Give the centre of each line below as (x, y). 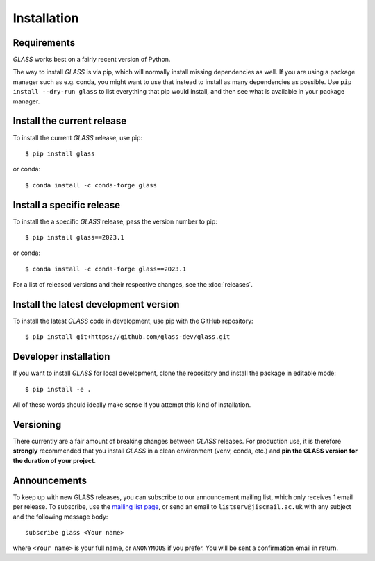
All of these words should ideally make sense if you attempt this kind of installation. (132, 405)
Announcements (50, 480)
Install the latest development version (96, 304)
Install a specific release (67, 205)
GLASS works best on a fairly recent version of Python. (92, 60)
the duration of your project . (55, 460)
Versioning (37, 425)
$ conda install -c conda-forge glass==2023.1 (106, 269)
